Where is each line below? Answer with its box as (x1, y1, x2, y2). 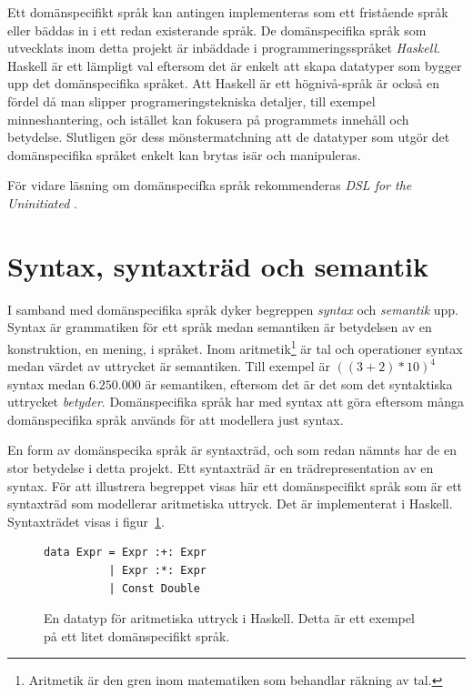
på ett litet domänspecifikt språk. (44, 626, 230, 645)
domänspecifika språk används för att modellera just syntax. (7, 409, 344, 428)
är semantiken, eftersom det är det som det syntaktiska (145, 374, 453, 393)
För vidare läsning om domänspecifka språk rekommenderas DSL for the (7, 176, 412, 195)
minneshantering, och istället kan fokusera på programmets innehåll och (7, 109, 409, 128)
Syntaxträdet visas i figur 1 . (7, 511, 165, 530)
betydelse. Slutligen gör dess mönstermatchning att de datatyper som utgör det (7, 127, 450, 146)
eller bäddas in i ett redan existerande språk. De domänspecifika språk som (7, 20, 427, 39)
